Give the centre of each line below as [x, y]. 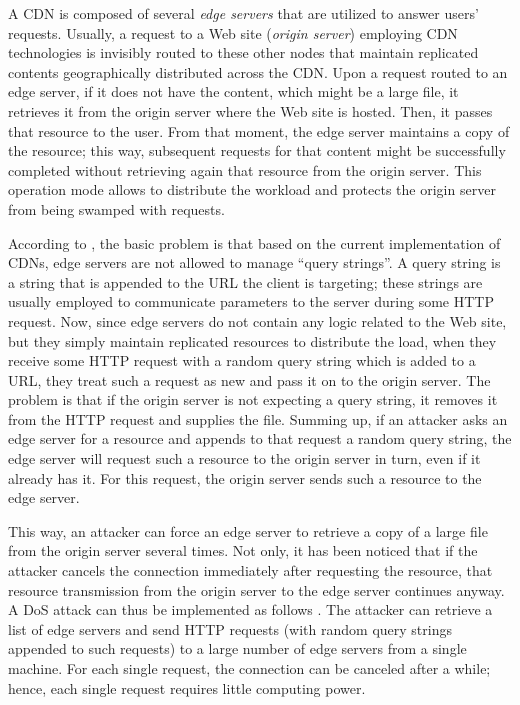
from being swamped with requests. [116, 208]
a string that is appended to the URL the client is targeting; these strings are [245, 281]
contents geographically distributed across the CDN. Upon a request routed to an [258, 71]
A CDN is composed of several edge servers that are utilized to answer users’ [243, 13]
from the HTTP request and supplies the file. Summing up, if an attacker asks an [258, 418]
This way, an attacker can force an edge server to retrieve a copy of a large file [248, 530]
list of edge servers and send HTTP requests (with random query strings [230, 628]
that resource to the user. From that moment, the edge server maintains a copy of [259, 130]
